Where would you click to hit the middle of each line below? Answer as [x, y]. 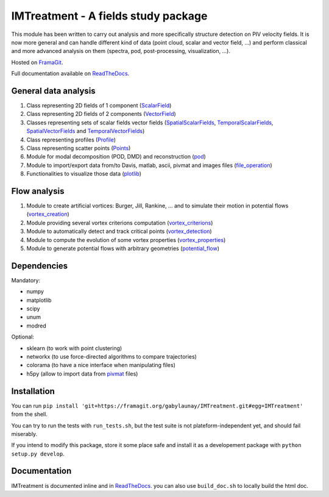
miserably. [24, 434]
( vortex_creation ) [48, 214]
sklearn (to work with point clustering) [74, 348]
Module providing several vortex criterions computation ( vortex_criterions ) [120, 223]
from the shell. [30, 414]
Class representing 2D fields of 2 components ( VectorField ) [101, 114]
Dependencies [40, 266]
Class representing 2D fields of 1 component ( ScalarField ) [99, 105]
